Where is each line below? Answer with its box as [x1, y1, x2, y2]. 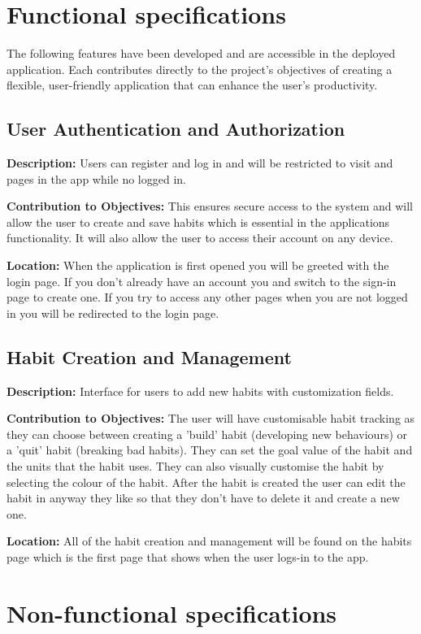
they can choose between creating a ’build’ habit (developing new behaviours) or [7, 425, 408, 442]
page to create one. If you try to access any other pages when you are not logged [7, 289, 408, 306]
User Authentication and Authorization [7, 116, 345, 141]
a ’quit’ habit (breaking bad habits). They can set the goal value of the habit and [7, 441, 413, 458]
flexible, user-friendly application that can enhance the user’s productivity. [7, 76, 378, 93]
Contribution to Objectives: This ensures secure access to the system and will [7, 198, 413, 215]
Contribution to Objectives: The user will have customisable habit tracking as [7, 410, 415, 427]
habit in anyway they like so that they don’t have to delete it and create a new [7, 489, 400, 506]
